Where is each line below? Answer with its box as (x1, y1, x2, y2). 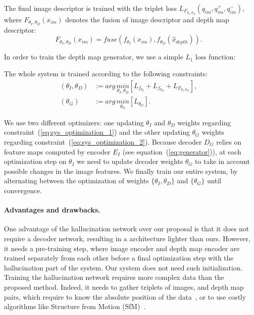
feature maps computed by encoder (4, 146, 110, 157)
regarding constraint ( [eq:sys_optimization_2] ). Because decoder (4, 137, 202, 147)
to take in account (195, 156, 250, 166)
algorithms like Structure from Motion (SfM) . (4, 301, 146, 312)
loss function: (195, 52, 236, 62)
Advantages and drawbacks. (4, 205, 101, 215)
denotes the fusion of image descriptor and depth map (65, 14, 229, 24)
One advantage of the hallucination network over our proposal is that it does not (4, 223, 249, 234)
